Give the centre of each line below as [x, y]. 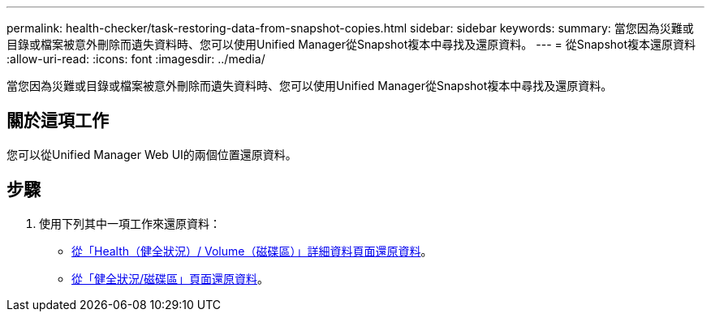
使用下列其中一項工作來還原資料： [130, 223]
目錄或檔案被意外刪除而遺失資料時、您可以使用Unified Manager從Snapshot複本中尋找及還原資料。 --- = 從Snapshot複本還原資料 [351, 44]
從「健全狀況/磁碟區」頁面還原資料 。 [170, 278]
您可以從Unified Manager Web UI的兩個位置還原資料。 [152, 154]
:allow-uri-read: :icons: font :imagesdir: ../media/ [136, 59]
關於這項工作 [58, 121]
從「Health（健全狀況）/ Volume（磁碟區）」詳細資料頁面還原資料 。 [252, 251]
